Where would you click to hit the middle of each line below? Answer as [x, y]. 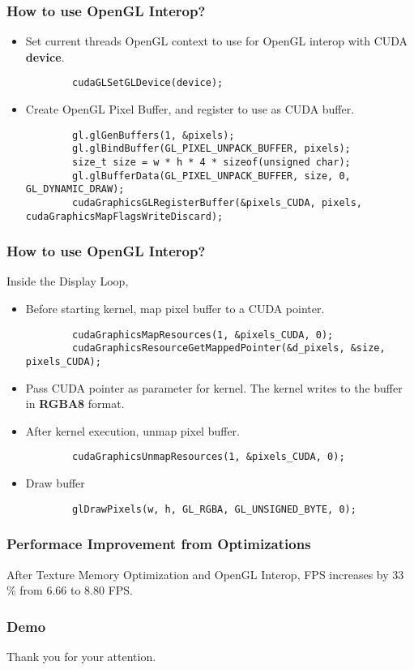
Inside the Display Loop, [68, 281]
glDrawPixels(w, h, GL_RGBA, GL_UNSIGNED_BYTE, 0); [214, 509]
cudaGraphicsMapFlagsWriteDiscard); [124, 216]
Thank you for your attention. [81, 656]
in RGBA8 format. [75, 404]
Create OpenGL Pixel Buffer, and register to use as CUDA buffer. [190, 109]
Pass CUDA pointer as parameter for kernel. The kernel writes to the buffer [214, 387]
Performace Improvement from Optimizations [159, 544]
